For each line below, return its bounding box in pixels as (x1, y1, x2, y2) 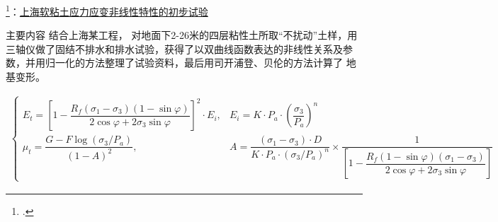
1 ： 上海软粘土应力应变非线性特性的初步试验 (6, 2, 208, 18)
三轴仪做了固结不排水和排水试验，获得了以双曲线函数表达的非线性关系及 (6, 41, 343, 56)
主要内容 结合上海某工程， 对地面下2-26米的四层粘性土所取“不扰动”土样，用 (6, 28, 358, 42)
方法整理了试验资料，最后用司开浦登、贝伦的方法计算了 (84, 55, 343, 70)
